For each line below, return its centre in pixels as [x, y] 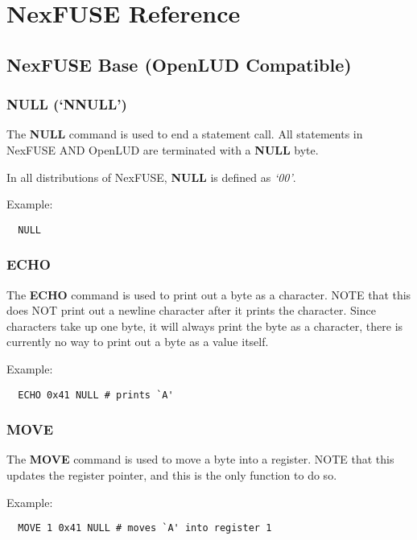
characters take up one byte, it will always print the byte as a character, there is [205, 326]
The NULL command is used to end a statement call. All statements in [185, 134]
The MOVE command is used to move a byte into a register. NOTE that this [200, 459]
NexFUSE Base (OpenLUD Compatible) [179, 64]
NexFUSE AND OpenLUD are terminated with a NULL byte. [163, 149]
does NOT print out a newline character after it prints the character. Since [191, 310]
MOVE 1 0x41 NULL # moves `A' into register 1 [145, 528]
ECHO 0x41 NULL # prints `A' [96, 395]
